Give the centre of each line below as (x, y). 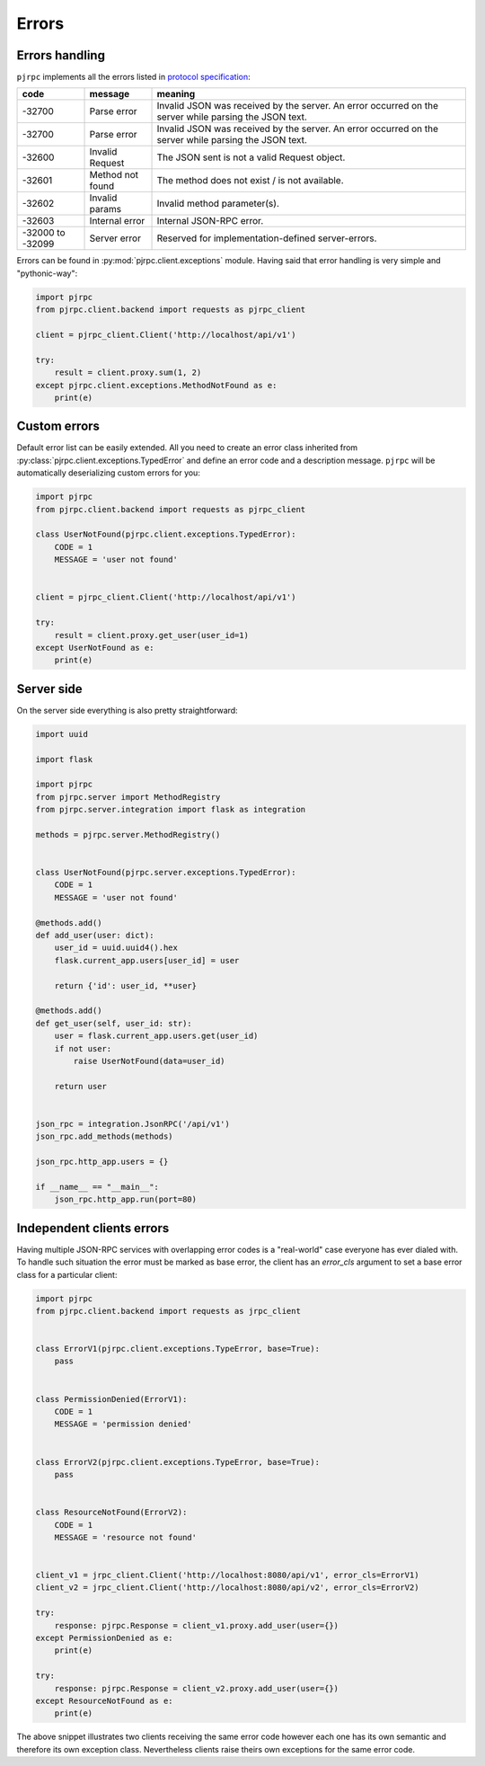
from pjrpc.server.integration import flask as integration (171, 810)
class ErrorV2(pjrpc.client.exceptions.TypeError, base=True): (178, 1462)
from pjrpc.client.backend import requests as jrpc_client (168, 1311)
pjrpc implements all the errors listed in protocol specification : (133, 77)
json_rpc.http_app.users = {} (102, 1162)
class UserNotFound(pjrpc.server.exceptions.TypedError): (166, 873)
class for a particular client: (67, 1274)
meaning (176, 94)
